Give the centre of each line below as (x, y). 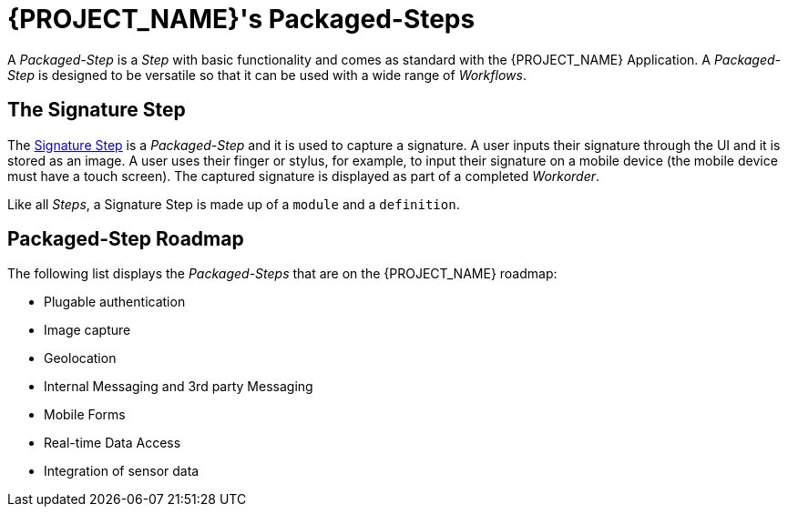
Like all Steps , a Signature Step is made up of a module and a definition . (234, 204)
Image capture (87, 330)
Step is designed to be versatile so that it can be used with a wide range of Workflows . (267, 75)
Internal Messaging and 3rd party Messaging (179, 387)
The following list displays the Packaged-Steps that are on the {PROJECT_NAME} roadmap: (282, 274)
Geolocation (80, 358)
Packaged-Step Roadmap (126, 239)
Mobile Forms (85, 415)
